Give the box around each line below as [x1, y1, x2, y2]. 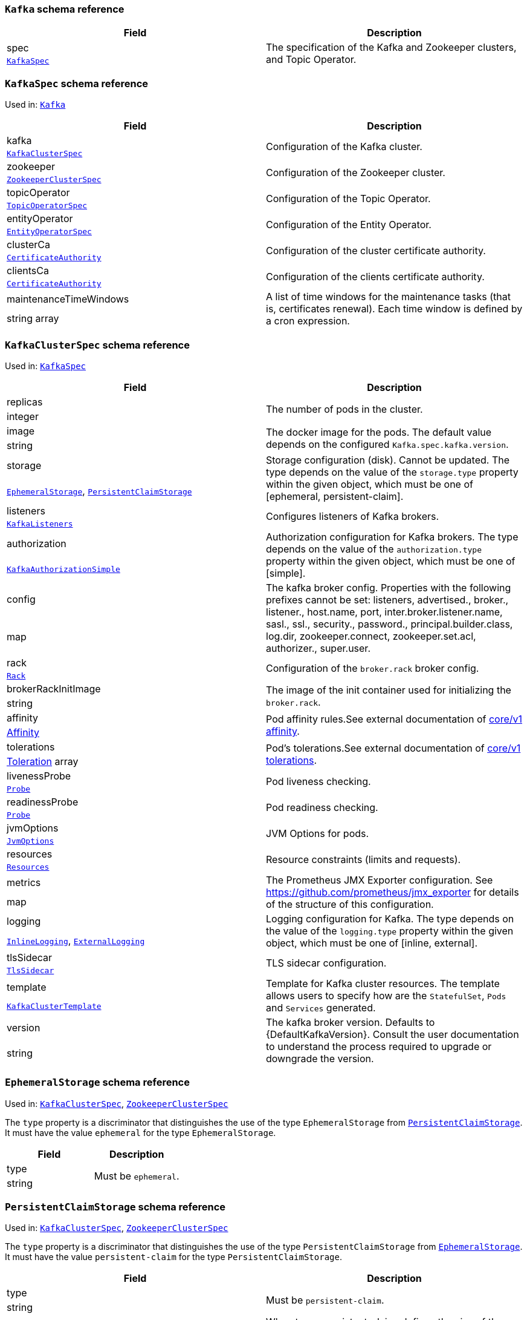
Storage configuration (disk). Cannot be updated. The [266, 453, 510, 466]
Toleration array [7, 755, 79, 767]
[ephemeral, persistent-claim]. [266, 490, 404, 502]
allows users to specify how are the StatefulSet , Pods [266, 989, 506, 1002]
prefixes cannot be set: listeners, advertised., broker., [266, 593, 509, 606]
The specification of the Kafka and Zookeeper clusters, [266, 41, 517, 54]
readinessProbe [7, 795, 79, 808]
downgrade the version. [266, 1052, 374, 1065]
